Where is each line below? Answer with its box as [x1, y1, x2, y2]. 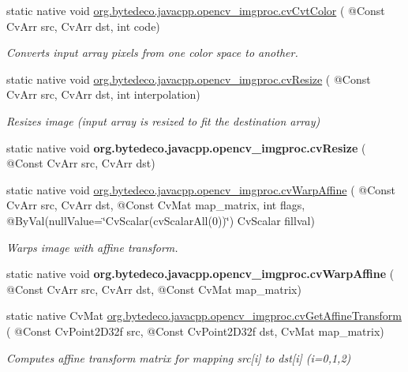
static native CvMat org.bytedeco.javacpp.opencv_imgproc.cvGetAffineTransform [6, 307, 402, 324]
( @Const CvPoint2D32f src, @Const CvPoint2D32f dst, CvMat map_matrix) [6, 322, 384, 339]
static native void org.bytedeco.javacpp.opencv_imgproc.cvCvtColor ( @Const [6, 2, 385, 18]
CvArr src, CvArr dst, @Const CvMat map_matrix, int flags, [6, 197, 305, 213]
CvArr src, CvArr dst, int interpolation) [6, 86, 200, 103]
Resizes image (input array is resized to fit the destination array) [6, 112, 320, 129]
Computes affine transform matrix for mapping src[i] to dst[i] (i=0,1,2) [6, 349, 351, 366]
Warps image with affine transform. [6, 239, 178, 255]
